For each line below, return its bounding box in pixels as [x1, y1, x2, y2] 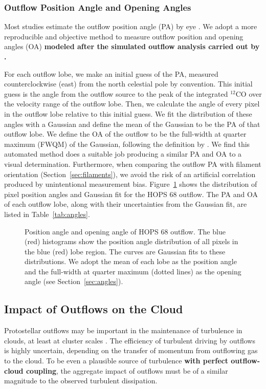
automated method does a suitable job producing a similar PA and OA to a [4, 148, 242, 159]
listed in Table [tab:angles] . [4, 208, 90, 219]
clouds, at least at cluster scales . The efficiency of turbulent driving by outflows [4, 335, 255, 345]
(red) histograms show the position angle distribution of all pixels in [25, 236, 238, 247]
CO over [235, 88, 262, 99]
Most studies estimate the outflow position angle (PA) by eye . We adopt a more [4, 21, 257, 32]
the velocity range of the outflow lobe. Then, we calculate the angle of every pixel [4, 98, 260, 109]
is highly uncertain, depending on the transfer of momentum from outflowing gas [4, 345, 258, 356]
